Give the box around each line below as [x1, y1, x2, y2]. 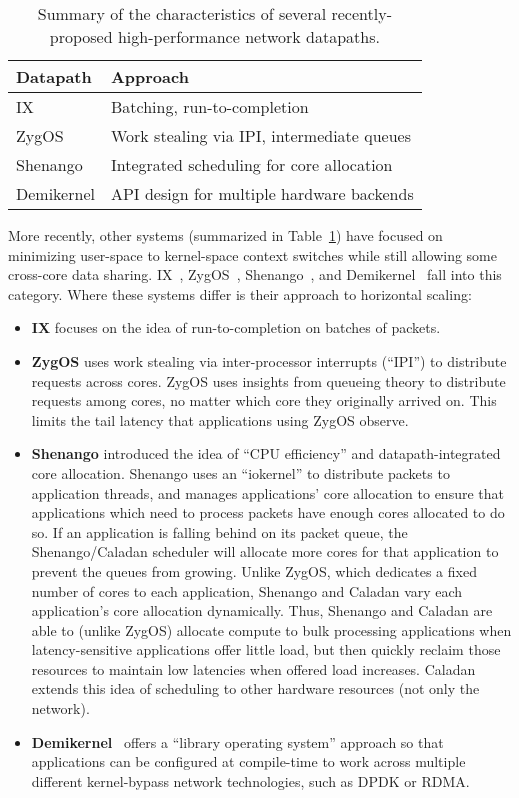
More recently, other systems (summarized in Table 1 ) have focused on [8, 225, 443, 245]
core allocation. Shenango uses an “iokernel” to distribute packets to [31, 462, 450, 483]
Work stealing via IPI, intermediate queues [110, 124, 411, 147]
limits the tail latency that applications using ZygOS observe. [31, 409, 409, 430]
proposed [49, 25, 113, 48]
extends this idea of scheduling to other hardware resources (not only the [31, 678, 480, 699]
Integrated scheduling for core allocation [110, 153, 393, 176]
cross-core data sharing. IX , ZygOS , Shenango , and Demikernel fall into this [8, 264, 502, 285]
